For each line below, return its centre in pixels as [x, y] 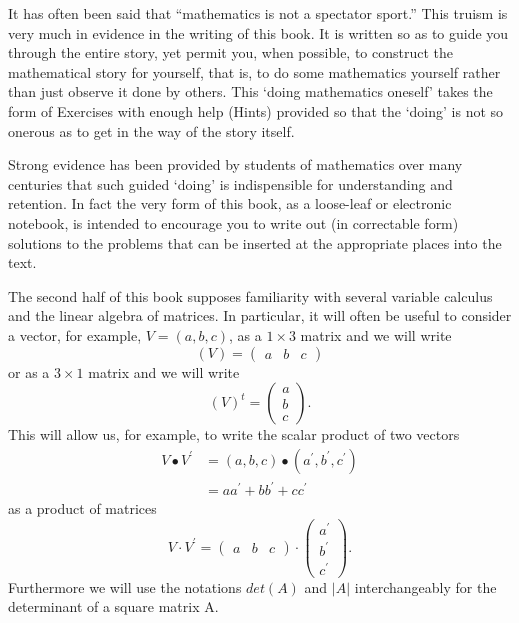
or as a [29, 371]
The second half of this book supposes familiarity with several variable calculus [250, 295]
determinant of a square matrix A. [113, 606]
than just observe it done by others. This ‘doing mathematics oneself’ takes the [250, 91]
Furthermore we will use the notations [125, 586]
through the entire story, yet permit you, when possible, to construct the [231, 52]
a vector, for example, [75, 334]
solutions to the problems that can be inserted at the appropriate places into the [255, 242]
